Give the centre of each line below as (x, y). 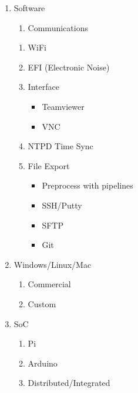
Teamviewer (63, 106)
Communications (58, 27)
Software (29, 8)
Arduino (43, 363)
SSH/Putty (62, 205)
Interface (43, 87)
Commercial (49, 284)
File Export (49, 165)
